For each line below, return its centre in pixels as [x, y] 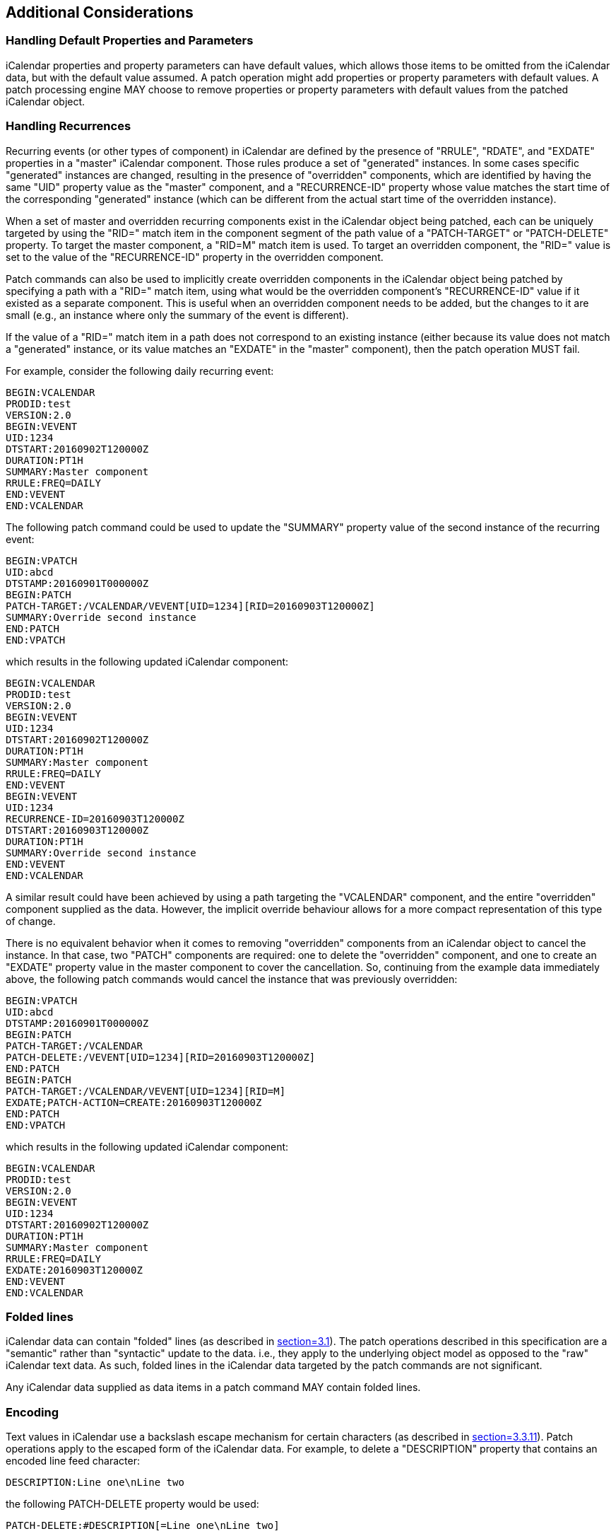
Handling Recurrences [69, 126]
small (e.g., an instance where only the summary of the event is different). [177, 315]
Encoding [32, 1412]
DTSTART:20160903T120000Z [77, 830]
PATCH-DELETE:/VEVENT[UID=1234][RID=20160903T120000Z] [161, 1057]
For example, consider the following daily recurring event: [140, 371]
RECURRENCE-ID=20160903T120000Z [95, 819]
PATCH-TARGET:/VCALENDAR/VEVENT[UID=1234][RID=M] [146, 1091]
